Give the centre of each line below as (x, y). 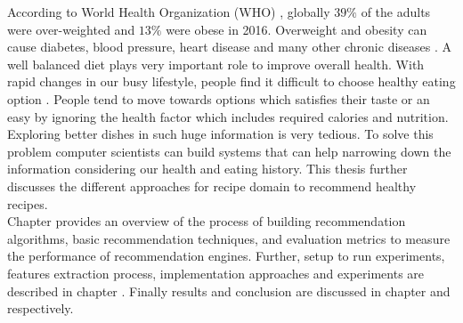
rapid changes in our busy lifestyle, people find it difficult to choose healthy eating (231, 81)
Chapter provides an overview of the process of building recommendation (207, 221)
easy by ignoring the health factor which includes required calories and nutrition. (228, 116)
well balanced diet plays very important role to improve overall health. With (216, 64)
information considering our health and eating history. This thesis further (207, 169)
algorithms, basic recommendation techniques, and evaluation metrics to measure (229, 238)
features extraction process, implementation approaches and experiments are (216, 273)
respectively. (41, 308)
